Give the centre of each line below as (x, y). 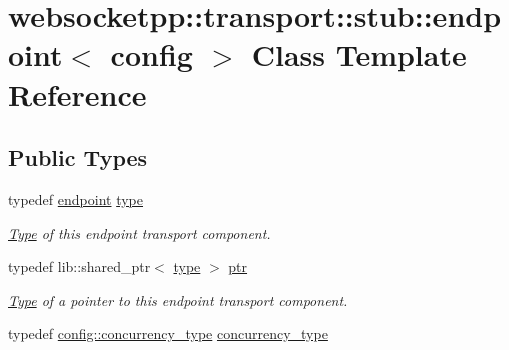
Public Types (78, 157)
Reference (77, 93)
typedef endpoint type (76, 198)
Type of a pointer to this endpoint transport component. (178, 299)
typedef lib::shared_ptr (79, 266)
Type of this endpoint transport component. (139, 232)
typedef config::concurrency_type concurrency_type (168, 333)
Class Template (359, 54)
